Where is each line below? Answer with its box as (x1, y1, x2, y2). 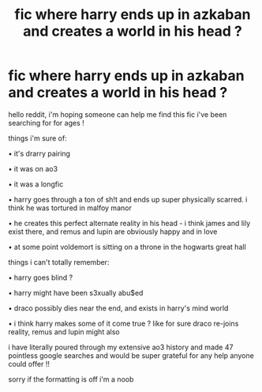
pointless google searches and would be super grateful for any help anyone (8, 350, 254, 360)
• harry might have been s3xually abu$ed (8, 288, 144, 297)
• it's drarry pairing (8, 149, 71, 158)
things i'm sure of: (8, 133, 67, 143)
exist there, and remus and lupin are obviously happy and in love (8, 227, 218, 236)
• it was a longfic (8, 179, 64, 189)
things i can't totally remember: (8, 257, 110, 266)
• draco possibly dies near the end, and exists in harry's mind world (8, 303, 229, 313)
